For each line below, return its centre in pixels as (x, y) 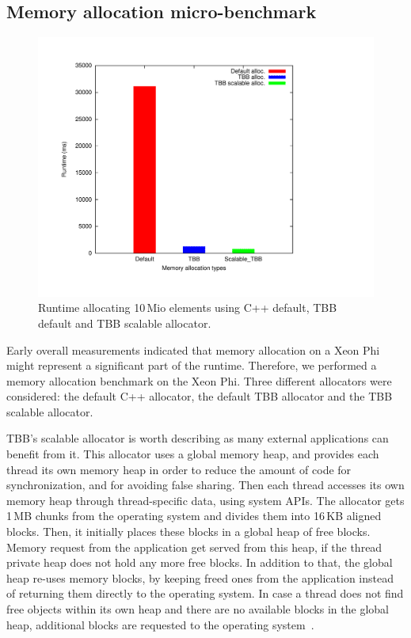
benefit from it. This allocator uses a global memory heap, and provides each (193, 454)
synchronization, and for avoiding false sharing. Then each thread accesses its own (205, 485)
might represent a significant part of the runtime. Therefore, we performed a (192, 365)
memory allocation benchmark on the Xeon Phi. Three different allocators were (199, 380)
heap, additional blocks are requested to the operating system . (160, 624)
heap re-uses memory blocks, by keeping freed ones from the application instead (200, 577)
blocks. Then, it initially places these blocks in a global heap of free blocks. (188, 532)
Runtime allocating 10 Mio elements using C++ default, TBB (188, 308)
